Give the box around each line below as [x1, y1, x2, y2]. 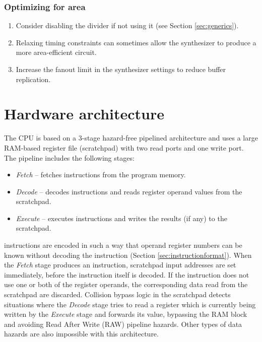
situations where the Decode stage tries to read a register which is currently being [4, 299, 256, 309]
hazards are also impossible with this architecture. [4, 328, 159, 339]
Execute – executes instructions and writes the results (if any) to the [16, 213, 227, 223]
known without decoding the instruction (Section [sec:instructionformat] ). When [4, 249, 252, 260]
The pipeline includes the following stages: [4, 152, 135, 163]
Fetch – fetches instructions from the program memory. [16, 169, 186, 180]
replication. [16, 74, 51, 84]
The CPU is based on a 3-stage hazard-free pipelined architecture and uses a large [4, 132, 258, 143]
